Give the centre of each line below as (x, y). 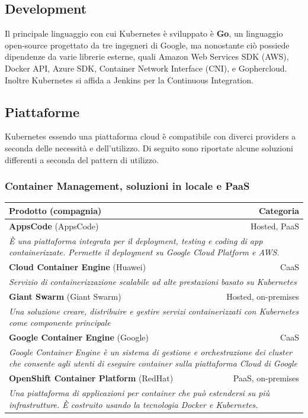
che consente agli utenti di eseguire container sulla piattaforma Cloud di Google (153, 363)
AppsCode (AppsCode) (54, 226)
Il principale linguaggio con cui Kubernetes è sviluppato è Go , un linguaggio (144, 33)
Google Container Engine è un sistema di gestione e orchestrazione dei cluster (151, 351)
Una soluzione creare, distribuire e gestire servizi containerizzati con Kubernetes (154, 311)
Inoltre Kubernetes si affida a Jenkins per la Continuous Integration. (129, 80)
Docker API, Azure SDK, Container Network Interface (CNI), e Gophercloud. (146, 68)
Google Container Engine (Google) (79, 337)
